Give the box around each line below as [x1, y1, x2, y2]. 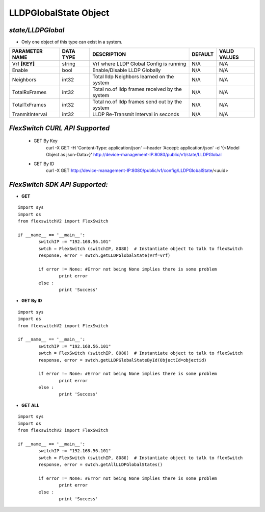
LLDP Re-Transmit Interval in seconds [92, 111, 180, 118]
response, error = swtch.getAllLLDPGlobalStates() [38, 462, 163, 467]
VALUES [219, 54, 239, 61]
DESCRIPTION [92, 51, 126, 58]
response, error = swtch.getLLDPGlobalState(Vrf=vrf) [38, 253, 171, 258]
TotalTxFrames [12, 101, 47, 108]
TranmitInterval [12, 111, 47, 118]
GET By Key [33, 138, 58, 144]
